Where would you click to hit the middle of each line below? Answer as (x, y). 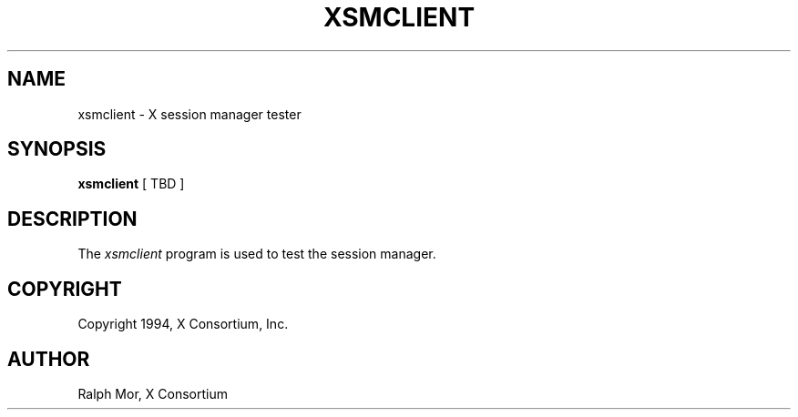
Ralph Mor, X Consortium (153, 393)
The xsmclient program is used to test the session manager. (257, 254)
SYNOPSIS (57, 149)
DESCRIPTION (72, 219)
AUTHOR (49, 359)
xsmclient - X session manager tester (189, 114)
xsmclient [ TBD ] (131, 184)
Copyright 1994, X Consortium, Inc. (183, 324)
